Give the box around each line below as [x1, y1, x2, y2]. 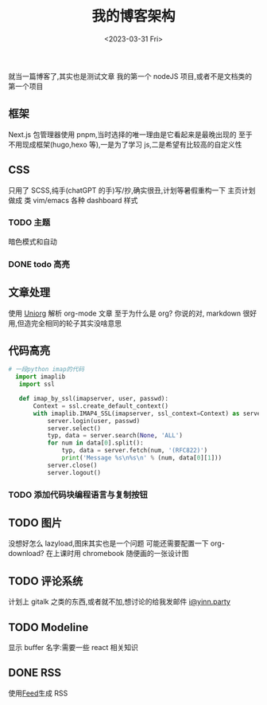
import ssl [18, 380, 56, 389]
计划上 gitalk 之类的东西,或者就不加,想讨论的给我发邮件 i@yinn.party [8, 597, 230, 606]
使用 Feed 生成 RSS [8, 688, 68, 698]
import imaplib [15, 373, 66, 381]
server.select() [47, 424, 102, 433]
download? [8, 549, 44, 558]
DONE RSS [8, 666, 62, 680]
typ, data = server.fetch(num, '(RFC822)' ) [61, 447, 208, 455]
